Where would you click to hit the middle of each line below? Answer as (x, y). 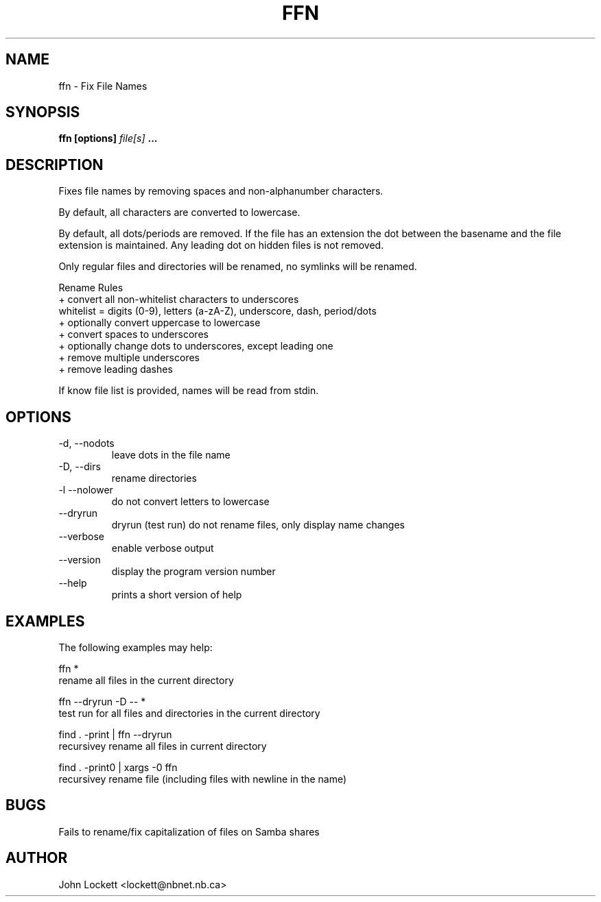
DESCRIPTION (55, 164)
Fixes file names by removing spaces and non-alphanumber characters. (221, 191)
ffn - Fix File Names (103, 86)
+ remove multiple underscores (129, 358)
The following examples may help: (135, 647)
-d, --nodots (86, 443)
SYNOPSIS (43, 112)
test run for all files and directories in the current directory (189, 713)
